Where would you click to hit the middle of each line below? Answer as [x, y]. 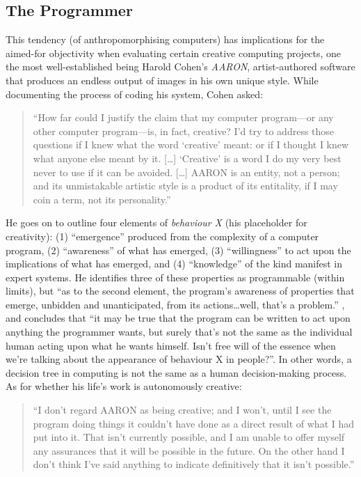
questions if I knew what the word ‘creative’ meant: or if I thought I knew [191, 144]
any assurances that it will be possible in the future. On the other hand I [189, 450]
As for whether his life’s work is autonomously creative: [124, 386]
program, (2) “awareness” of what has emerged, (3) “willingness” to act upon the [178, 250]
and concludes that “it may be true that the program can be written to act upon [178, 318]
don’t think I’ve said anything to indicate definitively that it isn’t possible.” [194, 464]
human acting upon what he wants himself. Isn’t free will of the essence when [171, 345]
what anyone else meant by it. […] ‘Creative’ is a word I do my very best [187, 158]
